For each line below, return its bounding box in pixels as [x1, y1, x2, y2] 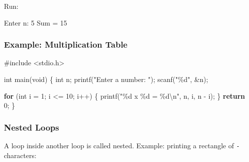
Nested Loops [4, 121, 59, 133]
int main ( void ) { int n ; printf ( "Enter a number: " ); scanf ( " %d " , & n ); [4, 74, 208, 84]
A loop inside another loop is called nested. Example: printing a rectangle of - [4, 140, 240, 150]
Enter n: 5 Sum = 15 [4, 17, 67, 27]
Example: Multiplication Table [4, 38, 127, 51]
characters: [4, 150, 36, 160]
